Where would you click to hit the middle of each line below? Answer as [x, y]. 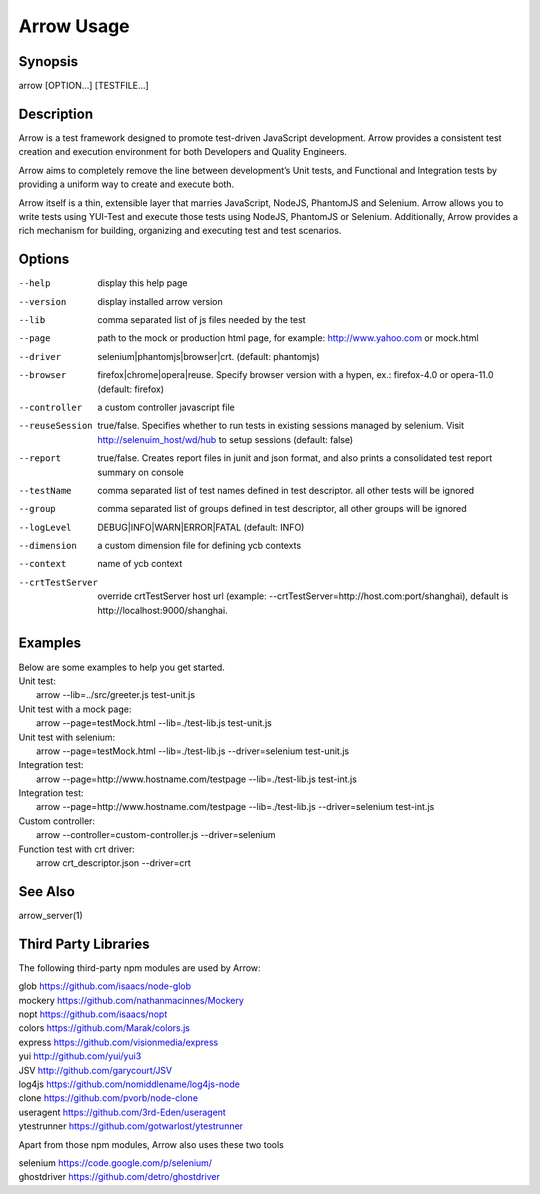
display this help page [143, 283]
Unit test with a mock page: [75, 709]
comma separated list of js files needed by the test [201, 319]
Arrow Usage [74, 26]
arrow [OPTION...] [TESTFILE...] [83, 86]
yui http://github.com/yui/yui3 [80, 1056]
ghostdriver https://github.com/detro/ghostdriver [119, 1177]
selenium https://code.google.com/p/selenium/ [115, 1162]
